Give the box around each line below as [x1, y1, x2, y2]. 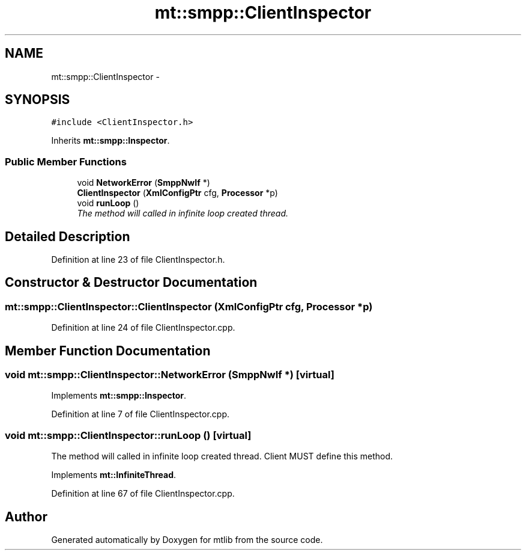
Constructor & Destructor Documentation [5, 275, 258, 290]
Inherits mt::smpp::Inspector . [51, 135, 170, 146]
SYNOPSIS [5, 92, 70, 108]
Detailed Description [5, 228, 130, 244]
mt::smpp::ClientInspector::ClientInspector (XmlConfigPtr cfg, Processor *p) [5, 300, 373, 313]
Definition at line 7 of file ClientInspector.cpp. [51, 409, 230, 420]
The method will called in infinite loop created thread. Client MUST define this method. [51, 451, 393, 462]
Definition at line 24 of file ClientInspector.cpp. [51, 322, 235, 333]
